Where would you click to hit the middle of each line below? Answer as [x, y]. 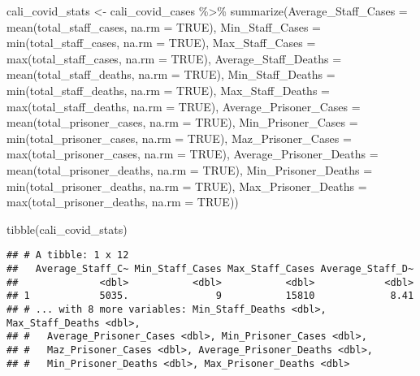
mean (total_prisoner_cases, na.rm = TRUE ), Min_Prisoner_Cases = [182, 122]
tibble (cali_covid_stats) [67, 229]
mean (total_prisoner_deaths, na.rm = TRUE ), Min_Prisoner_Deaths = [190, 169]
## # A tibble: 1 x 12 [68, 255]
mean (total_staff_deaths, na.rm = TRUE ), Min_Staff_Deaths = [171, 74]
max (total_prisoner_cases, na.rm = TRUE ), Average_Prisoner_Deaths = [193, 154]
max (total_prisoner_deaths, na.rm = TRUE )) [123, 202]
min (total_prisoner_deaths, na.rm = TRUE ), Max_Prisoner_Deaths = [187, 186]
